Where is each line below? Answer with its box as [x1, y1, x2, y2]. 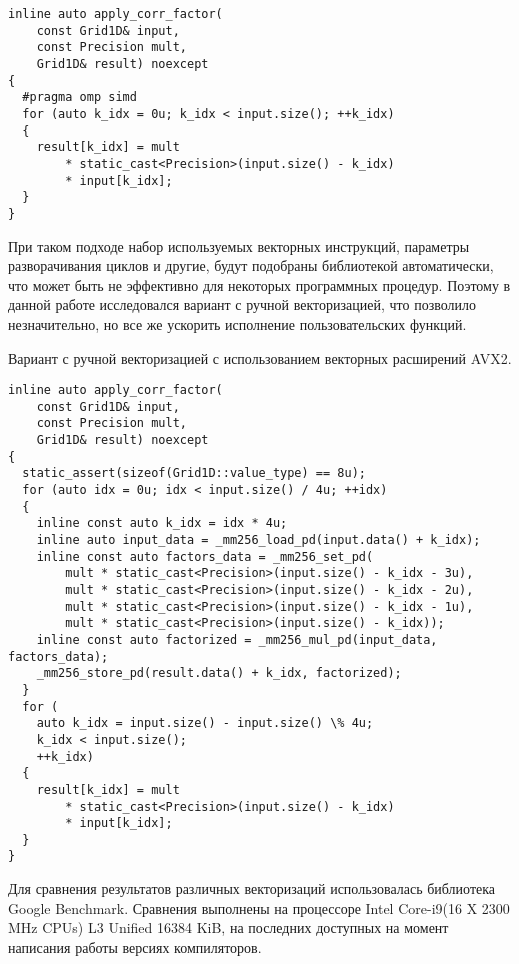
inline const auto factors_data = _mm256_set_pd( [36, 549, 374, 564]
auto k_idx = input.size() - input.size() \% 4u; [36, 716, 374, 731]
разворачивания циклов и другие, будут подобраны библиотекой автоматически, [8, 255, 494, 276]
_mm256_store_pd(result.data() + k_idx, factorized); [36, 666, 402, 681]
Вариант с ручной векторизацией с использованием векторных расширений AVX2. [8, 347, 512, 368]
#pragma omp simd [22, 90, 137, 105]
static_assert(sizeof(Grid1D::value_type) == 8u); [22, 466, 366, 481]
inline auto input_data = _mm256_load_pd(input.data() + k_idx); [36, 533, 481, 547]
